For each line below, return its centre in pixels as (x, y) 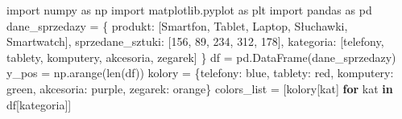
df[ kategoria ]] (39, 104)
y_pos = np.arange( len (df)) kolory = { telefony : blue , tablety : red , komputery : (200, 73)
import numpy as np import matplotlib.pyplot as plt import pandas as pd (189, 10)
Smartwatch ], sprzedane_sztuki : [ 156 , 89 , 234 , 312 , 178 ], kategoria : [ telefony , (195, 41)
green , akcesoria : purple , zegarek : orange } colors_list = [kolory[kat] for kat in (200, 88)
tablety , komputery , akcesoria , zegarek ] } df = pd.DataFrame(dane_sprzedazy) (201, 57)
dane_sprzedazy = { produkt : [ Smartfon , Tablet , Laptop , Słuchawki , (177, 25)
